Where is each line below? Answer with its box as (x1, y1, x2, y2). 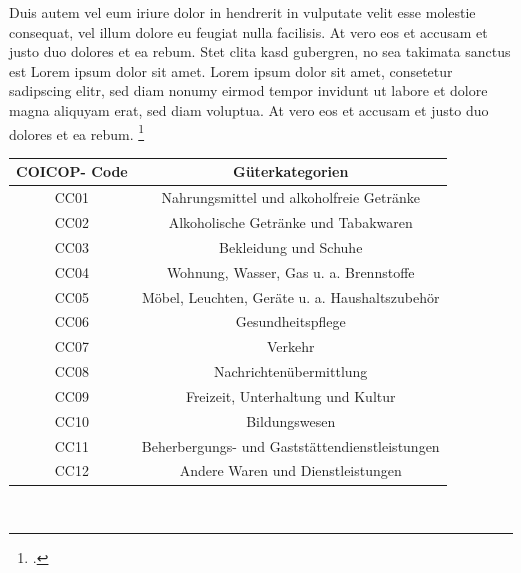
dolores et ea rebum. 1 (9, 120, 145, 144)
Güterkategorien (233, 161, 349, 182)
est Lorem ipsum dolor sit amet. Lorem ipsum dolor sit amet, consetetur (9, 60, 453, 81)
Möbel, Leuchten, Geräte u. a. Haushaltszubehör (141, 286, 440, 307)
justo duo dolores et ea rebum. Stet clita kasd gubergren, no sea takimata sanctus (9, 41, 511, 62)
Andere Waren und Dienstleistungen (179, 460, 402, 481)
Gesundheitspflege (235, 311, 346, 332)
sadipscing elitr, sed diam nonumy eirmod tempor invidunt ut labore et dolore (9, 80, 488, 101)
